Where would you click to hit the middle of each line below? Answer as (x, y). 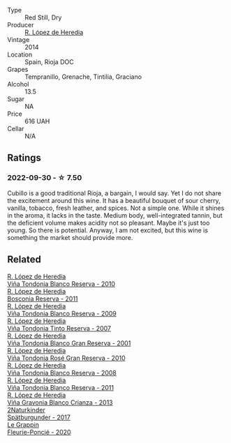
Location (20, 54)
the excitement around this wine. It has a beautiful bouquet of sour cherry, (114, 200)
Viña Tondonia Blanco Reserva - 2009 (62, 313)
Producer (21, 25)
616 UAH (37, 121)
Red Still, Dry (43, 17)
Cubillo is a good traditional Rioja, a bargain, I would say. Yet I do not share (114, 193)
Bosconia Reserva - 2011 (43, 299)
